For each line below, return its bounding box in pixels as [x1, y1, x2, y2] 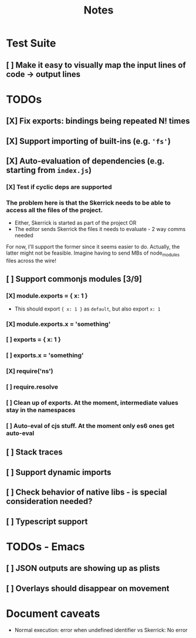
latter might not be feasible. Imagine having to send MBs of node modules [6, 249, 180, 258]
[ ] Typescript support [6, 516, 88, 526]
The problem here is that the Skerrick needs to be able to [6, 198, 171, 206]
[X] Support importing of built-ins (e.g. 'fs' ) [6, 136, 171, 146]
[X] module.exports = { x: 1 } [6, 292, 88, 300]
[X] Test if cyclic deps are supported [6, 183, 113, 191]
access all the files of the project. [6, 206, 103, 214]
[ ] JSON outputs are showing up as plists [6, 563, 160, 573]
